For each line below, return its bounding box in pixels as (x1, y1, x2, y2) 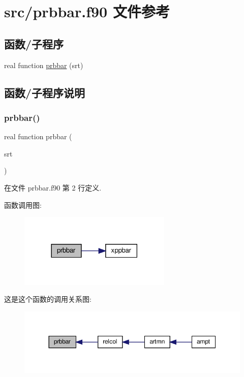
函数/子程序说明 (4, 84, 85, 100)
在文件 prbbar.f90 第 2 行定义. (4, 182, 102, 193)
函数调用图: (4, 199, 42, 210)
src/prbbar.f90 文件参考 (4, 1, 170, 22)
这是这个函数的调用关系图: (4, 294, 91, 304)
